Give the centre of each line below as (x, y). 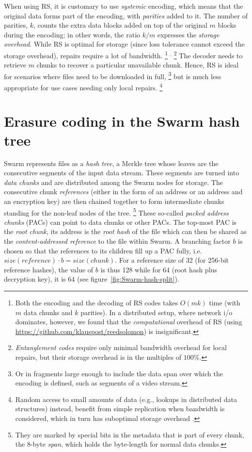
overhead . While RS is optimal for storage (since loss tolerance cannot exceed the (124, 44)
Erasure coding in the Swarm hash (122, 121)
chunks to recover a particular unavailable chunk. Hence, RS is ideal (138, 65)
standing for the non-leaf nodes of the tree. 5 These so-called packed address (116, 212)
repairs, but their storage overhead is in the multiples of (98, 357)
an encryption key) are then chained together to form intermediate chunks (114, 201)
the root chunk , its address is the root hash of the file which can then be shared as (125, 231)
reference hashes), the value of (49, 269)
